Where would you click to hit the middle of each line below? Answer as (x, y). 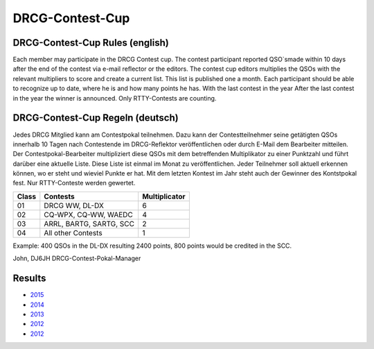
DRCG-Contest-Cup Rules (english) (91, 43)
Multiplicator (164, 196)
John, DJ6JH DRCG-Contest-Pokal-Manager (77, 258)
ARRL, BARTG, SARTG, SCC (89, 223)
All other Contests (73, 232)
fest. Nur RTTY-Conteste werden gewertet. (74, 183)
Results (29, 279)
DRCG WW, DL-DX (74, 205)
